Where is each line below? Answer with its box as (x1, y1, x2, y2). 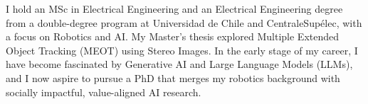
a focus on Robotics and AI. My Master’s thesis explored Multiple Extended (6, 29, 340, 44)
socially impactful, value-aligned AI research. (6, 84, 201, 99)
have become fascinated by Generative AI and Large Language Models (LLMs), (6, 57, 353, 71)
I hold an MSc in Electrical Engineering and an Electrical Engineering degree (6, 1, 343, 16)
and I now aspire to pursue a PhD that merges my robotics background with (6, 70, 340, 85)
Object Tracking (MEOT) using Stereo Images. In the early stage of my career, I (6, 42, 358, 57)
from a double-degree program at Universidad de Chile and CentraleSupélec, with (6, 15, 362, 30)
